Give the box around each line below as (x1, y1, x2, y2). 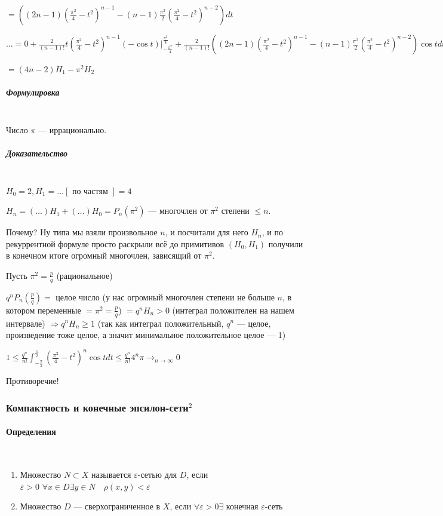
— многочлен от (148, 204, 208, 217)
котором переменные (6, 303, 81, 316)
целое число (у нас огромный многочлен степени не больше (56, 290, 275, 303)
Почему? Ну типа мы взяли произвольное (6, 226, 158, 238)
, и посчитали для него (165, 226, 248, 238)
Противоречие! (6, 374, 59, 387)
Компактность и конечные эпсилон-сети (6, 400, 189, 414)
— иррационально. (38, 123, 107, 136)
